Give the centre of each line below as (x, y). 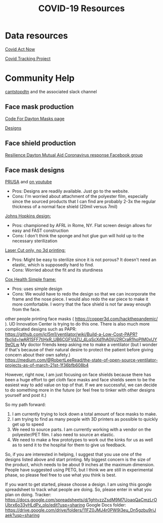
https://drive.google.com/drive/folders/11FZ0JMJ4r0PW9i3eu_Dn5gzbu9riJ (81, 510)
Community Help (40, 78)
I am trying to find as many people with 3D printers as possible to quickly (85, 419)
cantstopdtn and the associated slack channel (51, 91)
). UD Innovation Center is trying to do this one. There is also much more (77, 324)
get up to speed (28, 425)
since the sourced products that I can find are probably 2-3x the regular (84, 201)
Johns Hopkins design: (28, 216)
